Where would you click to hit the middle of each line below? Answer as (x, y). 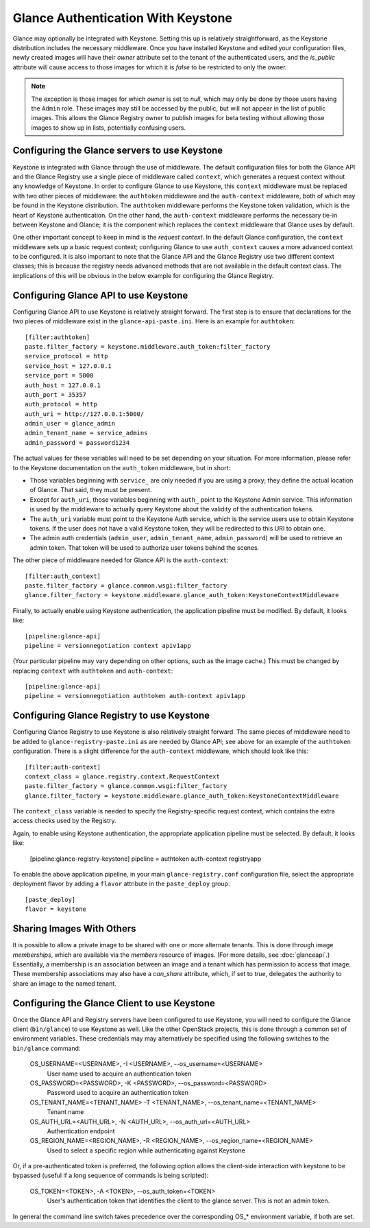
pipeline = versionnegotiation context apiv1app (108, 646)
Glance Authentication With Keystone (123, 18)
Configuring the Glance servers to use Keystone (118, 151)
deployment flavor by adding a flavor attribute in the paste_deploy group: (121, 884)
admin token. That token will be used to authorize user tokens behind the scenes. (145, 547)
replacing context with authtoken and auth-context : (93, 671)
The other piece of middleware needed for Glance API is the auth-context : (121, 560)
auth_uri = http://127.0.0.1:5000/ (85, 414)
